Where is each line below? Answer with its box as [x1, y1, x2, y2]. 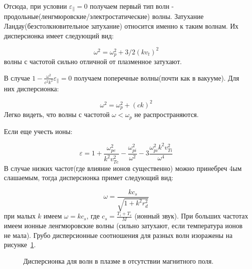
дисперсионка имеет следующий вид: [4, 30, 114, 40]
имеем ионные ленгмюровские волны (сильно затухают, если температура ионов [4, 220, 243, 231]
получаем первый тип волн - [89, 1, 174, 11]
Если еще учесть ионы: [4, 126, 73, 136]
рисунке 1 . [4, 239, 36, 250]
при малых [4, 211, 36, 221]
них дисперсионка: [4, 83, 59, 93]
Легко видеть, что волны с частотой [4, 109, 110, 119]
